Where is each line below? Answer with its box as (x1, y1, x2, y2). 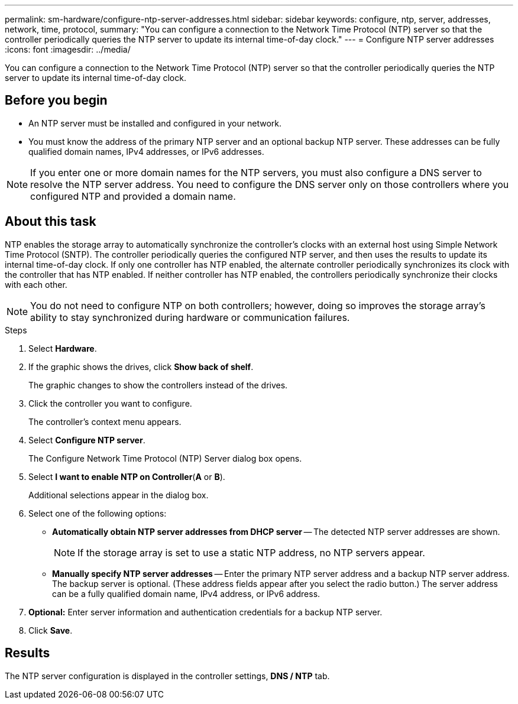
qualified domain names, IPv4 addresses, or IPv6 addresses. (28, 146, 264, 157)
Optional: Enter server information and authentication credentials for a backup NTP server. (28, 606, 383, 617)
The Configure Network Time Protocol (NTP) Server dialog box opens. (28, 453, 302, 463)
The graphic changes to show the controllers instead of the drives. (28, 379, 288, 390)
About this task (5, 214, 96, 229)
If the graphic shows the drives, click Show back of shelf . (28, 361, 254, 372)
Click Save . (28, 625, 73, 635)
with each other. (5, 279, 67, 290)
